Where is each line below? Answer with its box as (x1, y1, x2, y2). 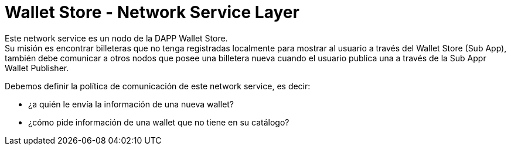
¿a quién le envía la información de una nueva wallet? (28, 99, 234, 109)
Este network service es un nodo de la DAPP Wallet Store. (5, 33, 228, 43)
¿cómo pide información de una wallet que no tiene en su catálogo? (28, 117, 289, 127)
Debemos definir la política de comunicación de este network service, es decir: (5, 81, 311, 91)
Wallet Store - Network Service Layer (5, 2, 299, 22)
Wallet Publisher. (5, 62, 69, 73)
